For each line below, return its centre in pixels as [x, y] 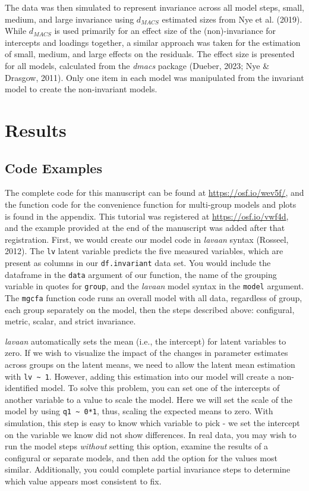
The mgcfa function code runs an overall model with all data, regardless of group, [154, 297]
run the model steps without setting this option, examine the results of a [137, 446]
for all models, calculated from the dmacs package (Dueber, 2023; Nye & [137, 65]
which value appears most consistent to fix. [83, 481]
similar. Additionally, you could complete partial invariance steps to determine [148, 469]
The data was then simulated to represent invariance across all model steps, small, [154, 7]
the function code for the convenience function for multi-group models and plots [151, 204]
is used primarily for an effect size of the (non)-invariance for [165, 31]
